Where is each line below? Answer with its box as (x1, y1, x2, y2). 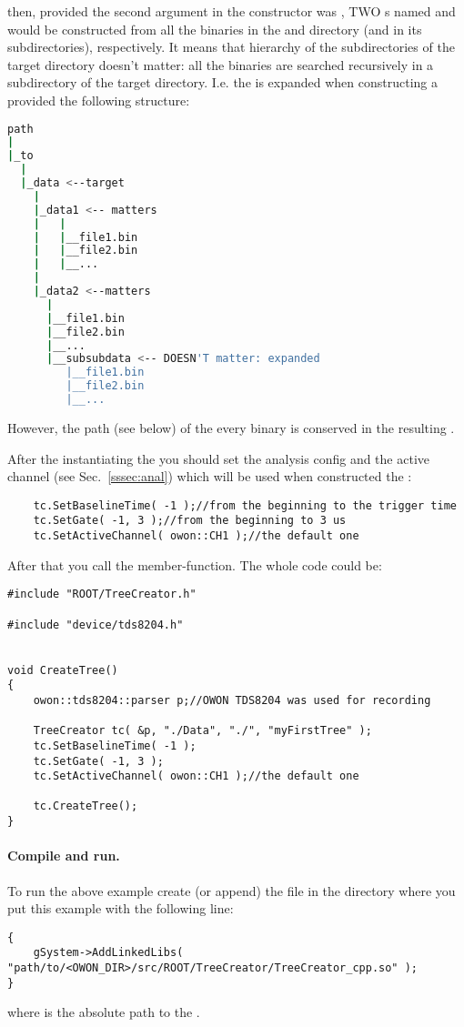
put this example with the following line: (7, 899, 234, 918)
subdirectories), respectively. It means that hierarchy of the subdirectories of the (7, 37, 455, 56)
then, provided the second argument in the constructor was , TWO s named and (7, 2, 456, 20)
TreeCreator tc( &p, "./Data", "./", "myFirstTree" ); (33, 724, 372, 738)
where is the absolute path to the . (7, 1002, 200, 1022)
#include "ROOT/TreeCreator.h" (7, 588, 197, 601)
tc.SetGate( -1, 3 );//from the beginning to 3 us (33, 514, 347, 528)
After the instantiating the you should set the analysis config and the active (7, 448, 429, 468)
